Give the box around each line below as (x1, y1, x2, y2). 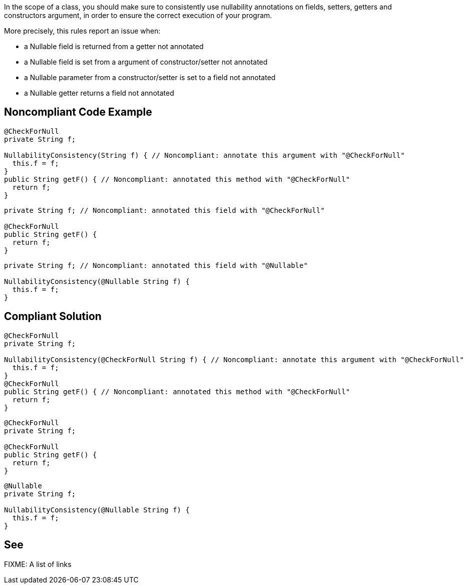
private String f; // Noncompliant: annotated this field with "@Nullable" (4, 261, 308, 269)
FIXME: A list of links (4, 559, 72, 568)
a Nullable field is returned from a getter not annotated (24, 42, 204, 51)
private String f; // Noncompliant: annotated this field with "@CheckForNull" (4, 206, 325, 214)
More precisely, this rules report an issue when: (4, 27, 161, 35)
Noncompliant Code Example (4, 106, 152, 119)
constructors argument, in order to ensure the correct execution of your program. (4, 11, 272, 20)
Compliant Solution (4, 310, 102, 323)
